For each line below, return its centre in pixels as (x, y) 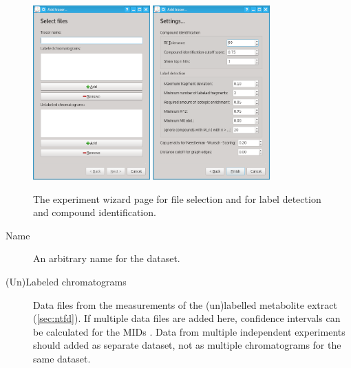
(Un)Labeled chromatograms (66, 282)
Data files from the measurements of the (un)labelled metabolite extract (185, 304)
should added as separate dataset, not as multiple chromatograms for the (187, 345)
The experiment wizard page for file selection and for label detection (177, 198)
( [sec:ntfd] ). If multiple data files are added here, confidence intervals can (187, 318)
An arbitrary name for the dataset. (107, 258)
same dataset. (62, 358)
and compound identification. (95, 212)
